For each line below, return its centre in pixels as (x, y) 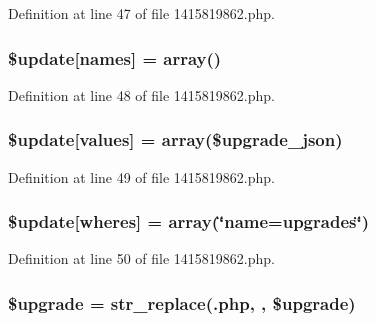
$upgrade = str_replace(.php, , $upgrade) (182, 302)
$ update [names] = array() (115, 57)
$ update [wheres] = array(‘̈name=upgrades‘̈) (188, 221)
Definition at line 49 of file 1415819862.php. (142, 176)
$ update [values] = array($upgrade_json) (175, 139)
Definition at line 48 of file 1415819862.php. (142, 94)
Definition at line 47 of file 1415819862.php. (142, 13)
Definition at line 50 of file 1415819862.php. (142, 258)
